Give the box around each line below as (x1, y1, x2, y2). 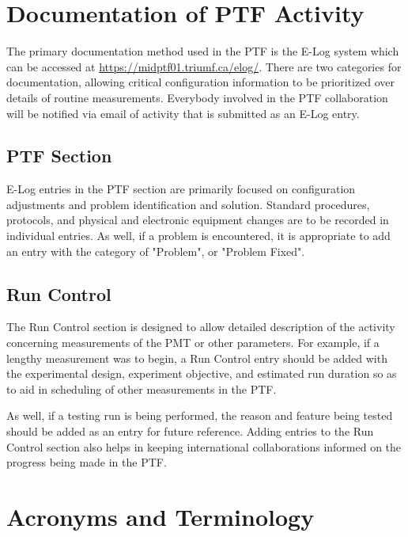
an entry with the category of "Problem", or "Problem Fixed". (6, 242, 305, 259)
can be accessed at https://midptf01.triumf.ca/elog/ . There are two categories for (6, 58, 402, 74)
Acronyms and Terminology (6, 501, 315, 532)
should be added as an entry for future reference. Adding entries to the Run (6, 423, 374, 440)
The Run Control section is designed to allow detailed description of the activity (6, 318, 395, 335)
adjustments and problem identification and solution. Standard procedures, (6, 196, 370, 212)
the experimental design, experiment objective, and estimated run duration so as (6, 365, 397, 382)
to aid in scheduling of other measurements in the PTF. (6, 380, 277, 397)
